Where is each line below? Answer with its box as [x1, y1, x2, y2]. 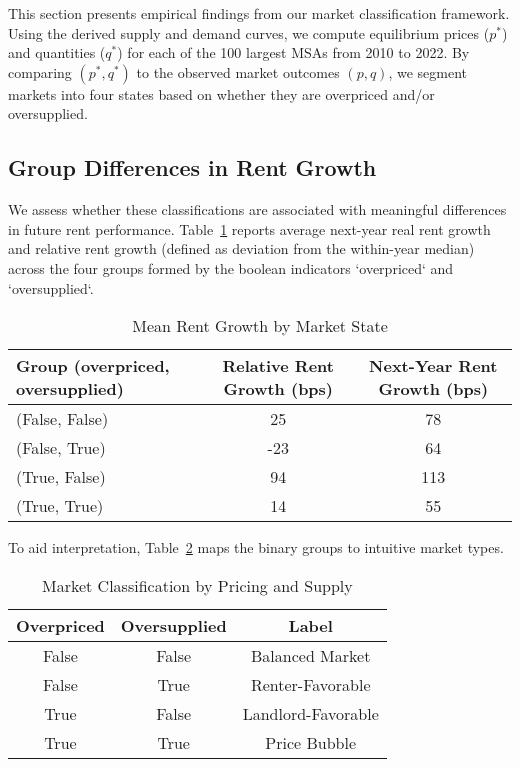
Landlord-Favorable [242, 701, 379, 725]
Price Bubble [265, 730, 357, 754]
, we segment [388, 61, 468, 82]
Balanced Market [251, 643, 371, 667]
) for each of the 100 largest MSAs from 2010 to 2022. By [117, 42, 470, 63]
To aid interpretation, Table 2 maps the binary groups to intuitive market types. [8, 537, 504, 558]
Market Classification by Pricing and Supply [42, 573, 353, 597]
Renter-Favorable [250, 672, 371, 696]
